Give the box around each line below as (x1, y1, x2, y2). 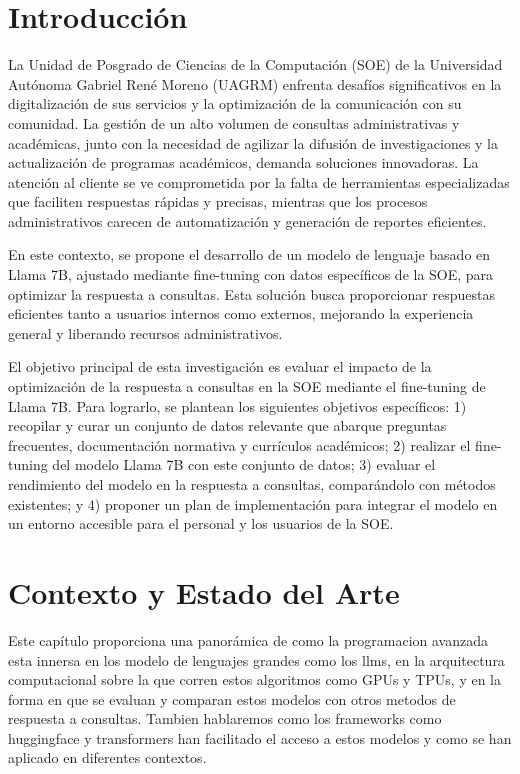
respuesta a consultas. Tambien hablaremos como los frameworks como (8, 708, 442, 729)
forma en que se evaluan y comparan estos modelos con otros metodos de (8, 688, 456, 709)
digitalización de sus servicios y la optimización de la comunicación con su (8, 93, 462, 114)
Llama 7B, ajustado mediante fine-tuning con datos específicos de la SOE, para (8, 264, 494, 285)
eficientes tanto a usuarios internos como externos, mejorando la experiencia (8, 303, 474, 324)
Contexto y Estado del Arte (8, 571, 400, 612)
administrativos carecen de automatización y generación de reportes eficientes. (8, 210, 487, 231)
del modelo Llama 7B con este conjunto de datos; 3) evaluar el (52, 454, 436, 475)
